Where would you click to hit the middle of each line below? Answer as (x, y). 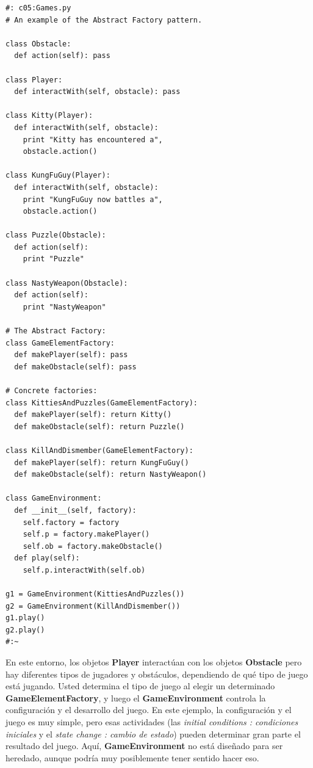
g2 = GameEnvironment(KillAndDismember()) (93, 606)
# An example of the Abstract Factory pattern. (104, 20)
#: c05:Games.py (38, 8)
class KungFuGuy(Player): (58, 176)
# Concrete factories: (52, 391)
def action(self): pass (62, 56)
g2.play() (25, 630)
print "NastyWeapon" (64, 307)
